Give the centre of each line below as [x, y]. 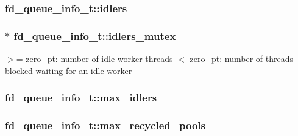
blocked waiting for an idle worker [69, 70]
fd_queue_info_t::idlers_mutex [95, 36]
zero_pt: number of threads [241, 59]
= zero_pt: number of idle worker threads [94, 59]
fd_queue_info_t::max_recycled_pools [105, 125]
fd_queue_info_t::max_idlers [81, 97]
